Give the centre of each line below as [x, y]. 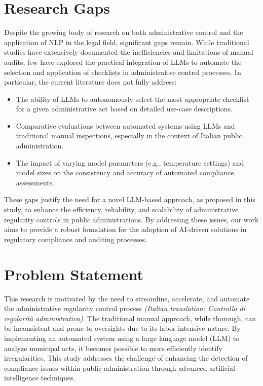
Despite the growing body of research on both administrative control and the [124, 32]
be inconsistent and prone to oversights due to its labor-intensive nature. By [122, 328]
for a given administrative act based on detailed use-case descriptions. [124, 109]
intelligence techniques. [40, 378]
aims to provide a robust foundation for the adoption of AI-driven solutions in [125, 229]
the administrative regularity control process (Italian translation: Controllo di [125, 308]
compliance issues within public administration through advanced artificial [120, 368]
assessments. [35, 182]
